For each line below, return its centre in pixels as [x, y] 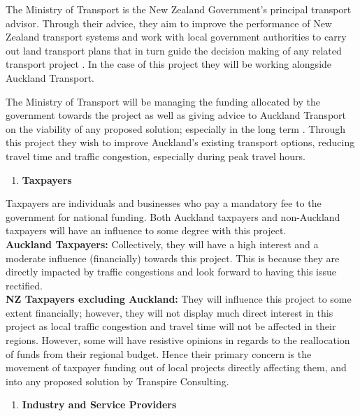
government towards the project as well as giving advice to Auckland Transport [176, 115]
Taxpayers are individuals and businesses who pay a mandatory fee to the [164, 203]
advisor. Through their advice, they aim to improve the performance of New [169, 23]
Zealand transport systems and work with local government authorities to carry [176, 37]
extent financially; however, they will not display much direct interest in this [170, 312]
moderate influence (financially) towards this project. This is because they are [173, 258]
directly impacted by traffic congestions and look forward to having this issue [171, 272]
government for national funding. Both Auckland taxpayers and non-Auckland [173, 216]
